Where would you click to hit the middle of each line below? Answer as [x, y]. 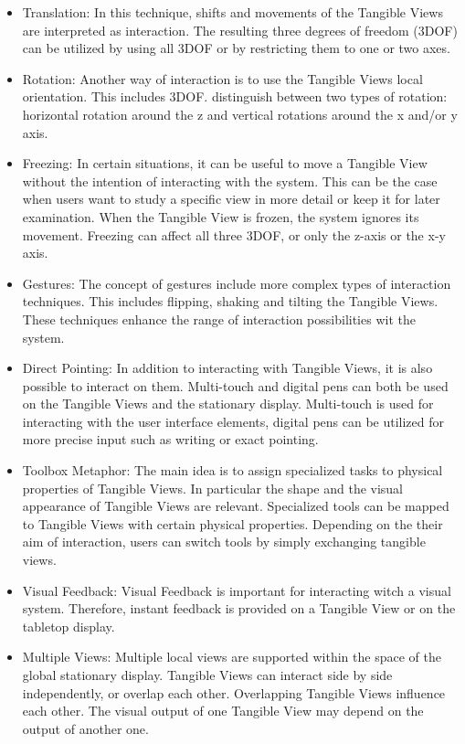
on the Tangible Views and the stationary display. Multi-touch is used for [228, 404]
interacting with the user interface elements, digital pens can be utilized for [233, 421]
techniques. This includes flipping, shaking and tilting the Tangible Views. [230, 301]
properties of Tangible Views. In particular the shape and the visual [213, 488]
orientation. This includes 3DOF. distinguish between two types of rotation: [235, 96]
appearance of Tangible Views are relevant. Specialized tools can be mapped [236, 506]
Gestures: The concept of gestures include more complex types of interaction [237, 283]
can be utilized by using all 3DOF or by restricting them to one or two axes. [236, 48]
